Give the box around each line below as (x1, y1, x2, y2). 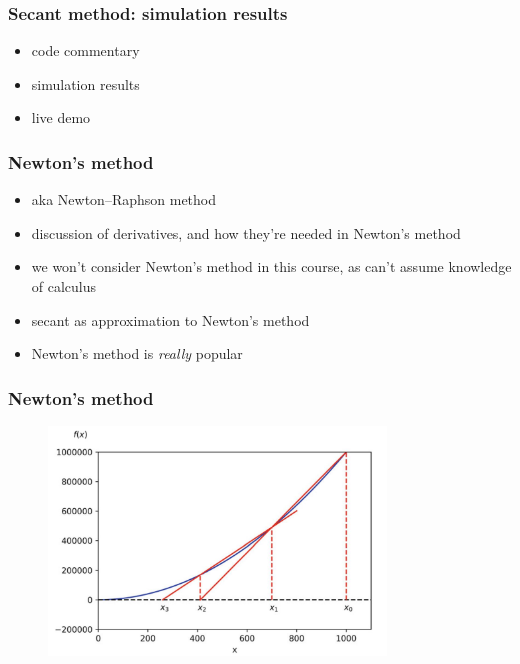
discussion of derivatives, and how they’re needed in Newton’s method (31, 222, 461, 243)
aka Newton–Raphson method (31, 189, 217, 210)
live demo (31, 107, 91, 128)
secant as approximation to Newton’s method (31, 309, 310, 330)
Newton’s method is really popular (31, 343, 243, 364)
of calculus (31, 276, 97, 296)
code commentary (31, 40, 140, 61)
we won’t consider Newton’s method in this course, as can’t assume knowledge (31, 256, 512, 277)
